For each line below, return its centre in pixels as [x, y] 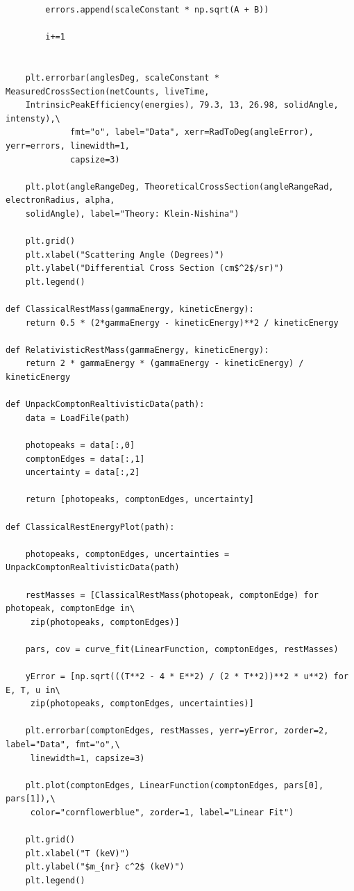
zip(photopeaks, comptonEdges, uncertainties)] [142, 704]
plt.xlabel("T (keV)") [77, 853]
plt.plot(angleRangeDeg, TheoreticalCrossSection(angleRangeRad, [179, 186]
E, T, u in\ [33, 690]
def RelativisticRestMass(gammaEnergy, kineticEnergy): [137, 350]
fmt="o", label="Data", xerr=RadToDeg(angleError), [192, 132]
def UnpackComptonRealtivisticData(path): [105, 405]
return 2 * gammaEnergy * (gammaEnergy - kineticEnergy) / [165, 364]
